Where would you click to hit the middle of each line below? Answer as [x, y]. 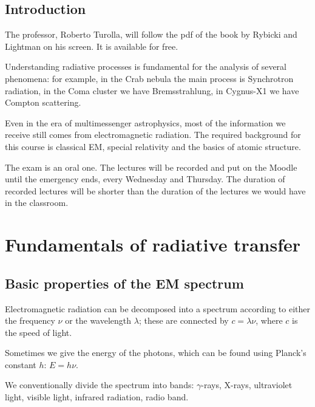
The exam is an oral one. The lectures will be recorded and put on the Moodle [151, 167]
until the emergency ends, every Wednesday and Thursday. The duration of [145, 179]
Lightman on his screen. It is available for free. [92, 46]
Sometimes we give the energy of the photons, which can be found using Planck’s [156, 353]
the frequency [30, 320]
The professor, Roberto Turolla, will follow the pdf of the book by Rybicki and [151, 34]
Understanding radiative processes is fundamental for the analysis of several [146, 67]
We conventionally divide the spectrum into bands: [100, 385]
